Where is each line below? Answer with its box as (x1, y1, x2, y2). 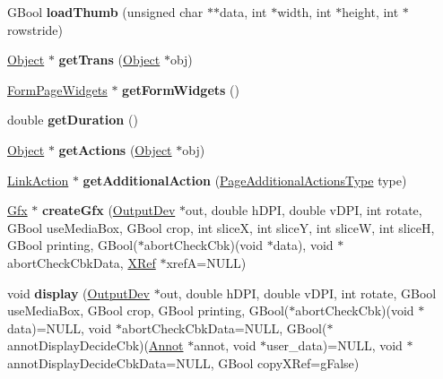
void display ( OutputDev (7, 283, 150, 302)
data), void (273, 236, 334, 254)
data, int (220, 3, 267, 21)
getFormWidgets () (122, 80, 239, 99)
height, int (342, 3, 399, 21)
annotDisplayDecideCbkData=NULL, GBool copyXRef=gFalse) (7, 353, 360, 372)
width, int (277, 3, 332, 21)
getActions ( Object (58, 140, 172, 159)
